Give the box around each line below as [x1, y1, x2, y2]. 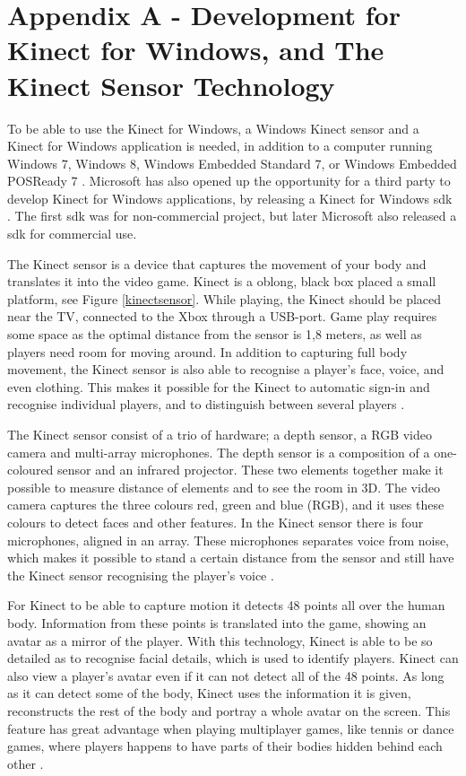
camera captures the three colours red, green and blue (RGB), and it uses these [7, 495, 444, 514]
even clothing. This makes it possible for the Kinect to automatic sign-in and [7, 377, 430, 396]
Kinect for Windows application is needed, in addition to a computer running [7, 136, 433, 155]
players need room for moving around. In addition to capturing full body [7, 342, 408, 361]
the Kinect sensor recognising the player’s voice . [7, 565, 274, 584]
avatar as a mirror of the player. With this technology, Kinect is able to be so [7, 631, 433, 650]
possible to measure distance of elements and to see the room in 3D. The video [7, 477, 440, 496]
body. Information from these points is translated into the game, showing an [7, 613, 427, 632]
